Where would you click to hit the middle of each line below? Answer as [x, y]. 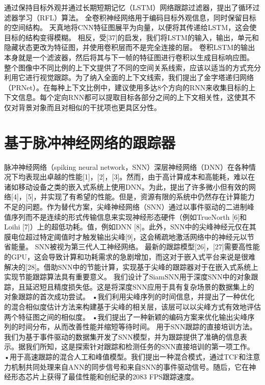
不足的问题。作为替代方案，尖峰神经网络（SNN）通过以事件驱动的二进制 [126, 207]
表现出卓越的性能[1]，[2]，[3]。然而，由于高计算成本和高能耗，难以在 [140, 177]
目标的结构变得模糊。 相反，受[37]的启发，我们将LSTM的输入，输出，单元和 [131, 37]
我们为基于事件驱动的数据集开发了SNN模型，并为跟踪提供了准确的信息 [122, 336]
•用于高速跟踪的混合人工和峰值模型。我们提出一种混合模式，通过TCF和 [125, 356]
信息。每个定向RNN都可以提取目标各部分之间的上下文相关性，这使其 [133, 97]
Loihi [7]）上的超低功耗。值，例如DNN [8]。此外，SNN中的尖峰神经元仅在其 [130, 227]
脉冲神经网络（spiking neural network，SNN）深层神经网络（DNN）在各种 [126, 166]
